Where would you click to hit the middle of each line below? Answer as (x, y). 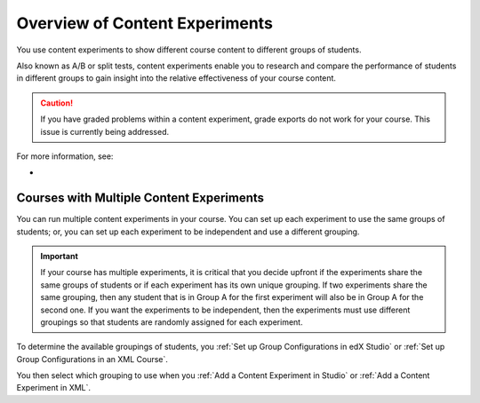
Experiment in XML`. (54, 388)
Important (60, 256)
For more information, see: (65, 156)
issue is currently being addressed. (105, 131)
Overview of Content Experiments (144, 23)
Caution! (57, 103)
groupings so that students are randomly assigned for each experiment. (172, 322)
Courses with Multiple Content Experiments (140, 198)
